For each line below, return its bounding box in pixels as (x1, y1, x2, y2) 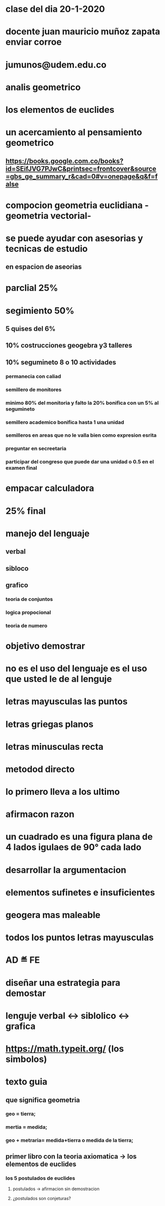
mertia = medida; (5, 1124, 48, 1131)
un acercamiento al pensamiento (5, 127, 142, 138)
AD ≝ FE (5, 955, 40, 966)
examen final (5, 464, 37, 471)
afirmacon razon (5, 809, 75, 820)
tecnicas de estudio (5, 243, 88, 254)
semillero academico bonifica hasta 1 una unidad (5, 419, 124, 426)
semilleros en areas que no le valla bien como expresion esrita (5, 432, 157, 439)
